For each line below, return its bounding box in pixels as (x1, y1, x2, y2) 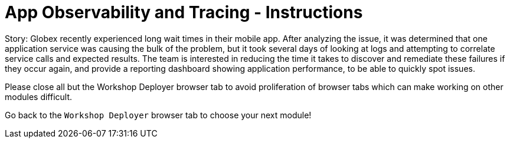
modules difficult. (5, 91, 73, 102)
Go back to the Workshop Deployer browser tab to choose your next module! (5, 109, 312, 120)
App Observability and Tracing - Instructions (5, 2, 363, 22)
